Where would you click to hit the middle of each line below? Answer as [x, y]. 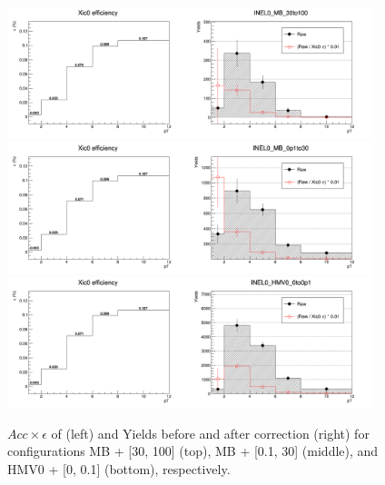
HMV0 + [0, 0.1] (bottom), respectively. [119, 468]
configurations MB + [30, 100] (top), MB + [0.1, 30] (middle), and [193, 451]
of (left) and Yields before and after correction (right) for [210, 433]
